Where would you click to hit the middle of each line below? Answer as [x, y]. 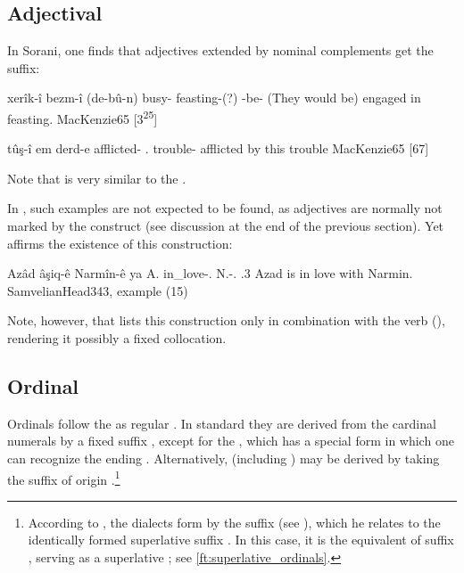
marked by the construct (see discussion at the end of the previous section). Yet [226, 226]
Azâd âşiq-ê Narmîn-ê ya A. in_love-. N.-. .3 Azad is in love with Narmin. [210, 273]
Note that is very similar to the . [97, 178]
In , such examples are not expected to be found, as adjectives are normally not [225, 208]
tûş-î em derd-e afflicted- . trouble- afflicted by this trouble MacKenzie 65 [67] [218, 148]
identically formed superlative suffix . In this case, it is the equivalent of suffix [241, 540]
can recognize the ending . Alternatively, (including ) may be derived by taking [224, 458]
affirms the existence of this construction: [120, 243]
